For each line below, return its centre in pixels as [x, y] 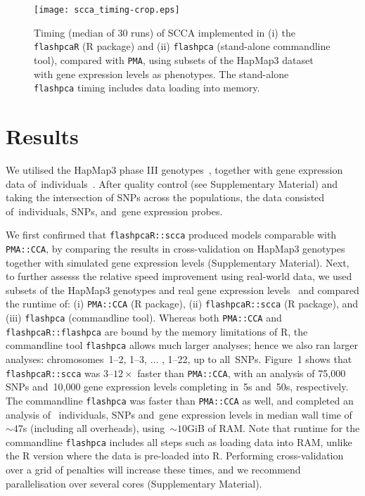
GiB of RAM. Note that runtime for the [274, 428]
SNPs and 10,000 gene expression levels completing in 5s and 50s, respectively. [177, 387]
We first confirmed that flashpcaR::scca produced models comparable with [171, 235]
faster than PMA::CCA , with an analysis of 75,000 [242, 373]
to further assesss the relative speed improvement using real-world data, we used [179, 276]
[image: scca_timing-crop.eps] [107, 10]
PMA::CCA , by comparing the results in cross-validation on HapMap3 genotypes [175, 248]
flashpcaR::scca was [53, 373]
